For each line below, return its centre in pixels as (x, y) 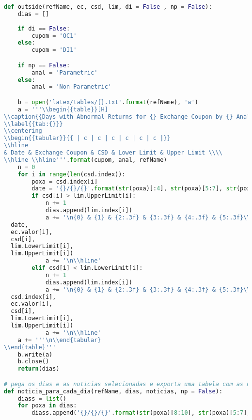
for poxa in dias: (47, 406)
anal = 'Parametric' (65, 72)
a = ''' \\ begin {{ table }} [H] (63, 109)
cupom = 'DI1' (54, 50)
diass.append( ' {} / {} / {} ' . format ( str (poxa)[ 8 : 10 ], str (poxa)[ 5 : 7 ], (141, 413)
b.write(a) (35, 354)
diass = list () (42, 398)
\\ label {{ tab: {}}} (33, 124)
